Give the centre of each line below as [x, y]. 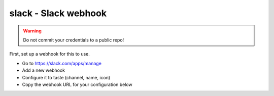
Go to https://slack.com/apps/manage [62, 63]
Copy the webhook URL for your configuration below [77, 84]
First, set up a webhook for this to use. [49, 54]
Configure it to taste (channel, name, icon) [66, 77]
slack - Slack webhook [58, 13]
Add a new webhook [44, 70]
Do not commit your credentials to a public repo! [74, 40]
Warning [32, 31]
